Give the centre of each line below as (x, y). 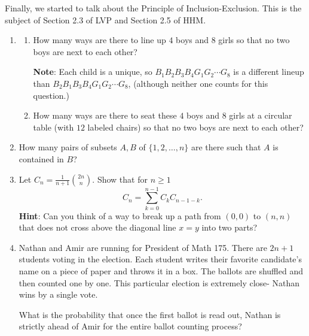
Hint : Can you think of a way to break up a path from (120, 215)
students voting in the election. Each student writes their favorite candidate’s (160, 259)
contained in (41, 158)
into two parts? (230, 227)
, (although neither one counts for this (198, 83)
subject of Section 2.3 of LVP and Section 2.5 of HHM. (105, 19)
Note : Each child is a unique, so (93, 72)
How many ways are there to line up (100, 40)
